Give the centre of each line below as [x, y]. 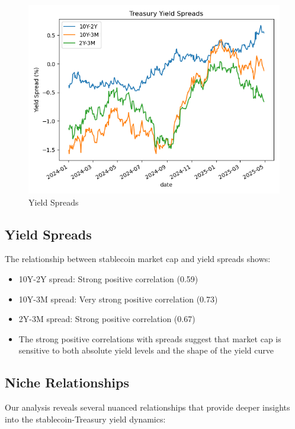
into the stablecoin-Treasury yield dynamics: [85, 419]
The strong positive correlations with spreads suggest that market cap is [150, 338]
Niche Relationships [67, 382]
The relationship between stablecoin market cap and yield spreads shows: [138, 259]
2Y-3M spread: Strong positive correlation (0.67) [107, 319]
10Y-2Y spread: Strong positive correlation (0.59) [108, 278]
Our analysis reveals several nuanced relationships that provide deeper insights [147, 407]
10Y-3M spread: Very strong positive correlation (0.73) [118, 299]
